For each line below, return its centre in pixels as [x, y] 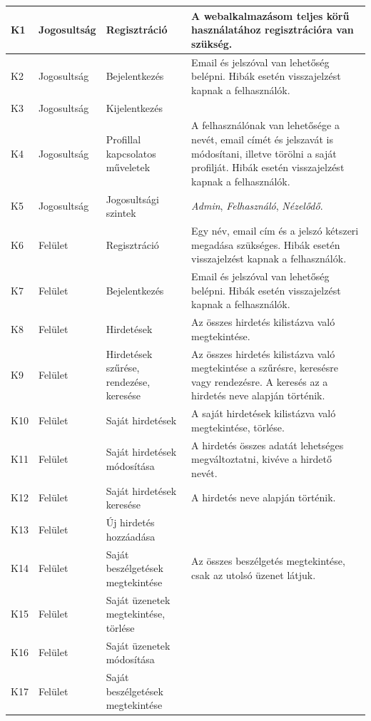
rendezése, [128, 381]
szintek [121, 213]
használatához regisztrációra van [273, 30]
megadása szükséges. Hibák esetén [266, 244]
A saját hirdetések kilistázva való [264, 413]
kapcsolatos [131, 153]
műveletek [128, 167]
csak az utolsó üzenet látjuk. [254, 574]
